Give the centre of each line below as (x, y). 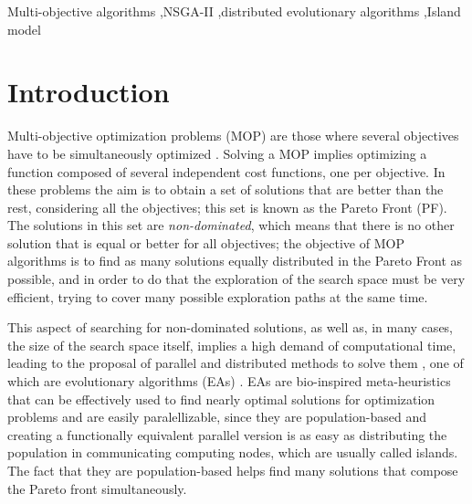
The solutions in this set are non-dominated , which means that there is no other (231, 225)
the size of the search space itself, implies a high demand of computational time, (232, 345)
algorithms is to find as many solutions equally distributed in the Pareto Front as (235, 261)
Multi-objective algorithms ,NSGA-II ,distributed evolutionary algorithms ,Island (234, 11)
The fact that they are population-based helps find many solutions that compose (233, 470)
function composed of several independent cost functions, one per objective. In (226, 171)
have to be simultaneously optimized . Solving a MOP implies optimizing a (217, 153)
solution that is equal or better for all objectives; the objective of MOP (206, 242)
